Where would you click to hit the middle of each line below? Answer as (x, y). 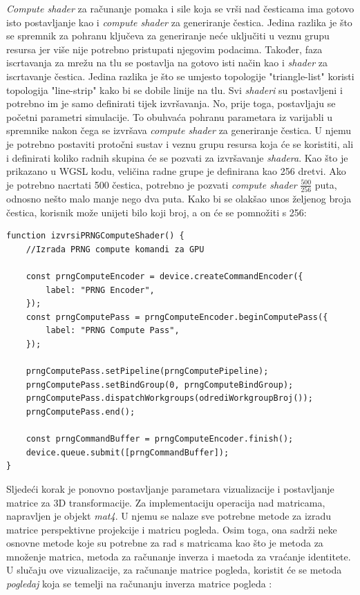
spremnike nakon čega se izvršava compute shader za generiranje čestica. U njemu (179, 130)
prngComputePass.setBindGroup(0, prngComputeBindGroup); (160, 385)
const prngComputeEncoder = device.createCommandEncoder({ (164, 276)
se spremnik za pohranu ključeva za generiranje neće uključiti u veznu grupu (168, 36)
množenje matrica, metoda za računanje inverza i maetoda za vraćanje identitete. (179, 556)
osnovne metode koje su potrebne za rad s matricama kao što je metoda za (165, 543)
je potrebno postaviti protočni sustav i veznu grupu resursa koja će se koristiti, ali (180, 143)
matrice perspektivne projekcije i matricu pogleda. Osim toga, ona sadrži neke (172, 529)
